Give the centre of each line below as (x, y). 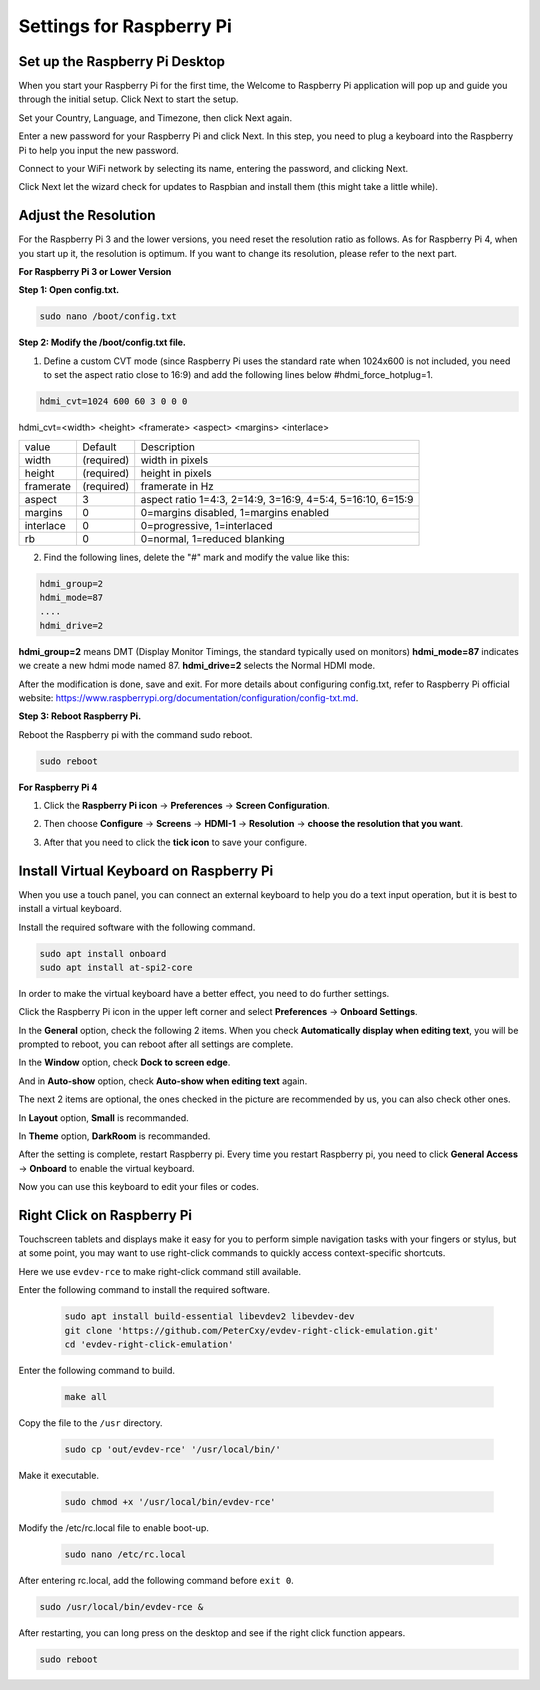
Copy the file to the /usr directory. (90, 1422)
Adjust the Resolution (87, 215)
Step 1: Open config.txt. (69, 290)
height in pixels (176, 473)
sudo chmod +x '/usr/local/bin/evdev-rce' (170, 1501)
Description (167, 447)
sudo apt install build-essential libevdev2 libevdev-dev (209, 1316)
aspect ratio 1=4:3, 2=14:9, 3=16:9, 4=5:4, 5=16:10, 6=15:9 (277, 499)
